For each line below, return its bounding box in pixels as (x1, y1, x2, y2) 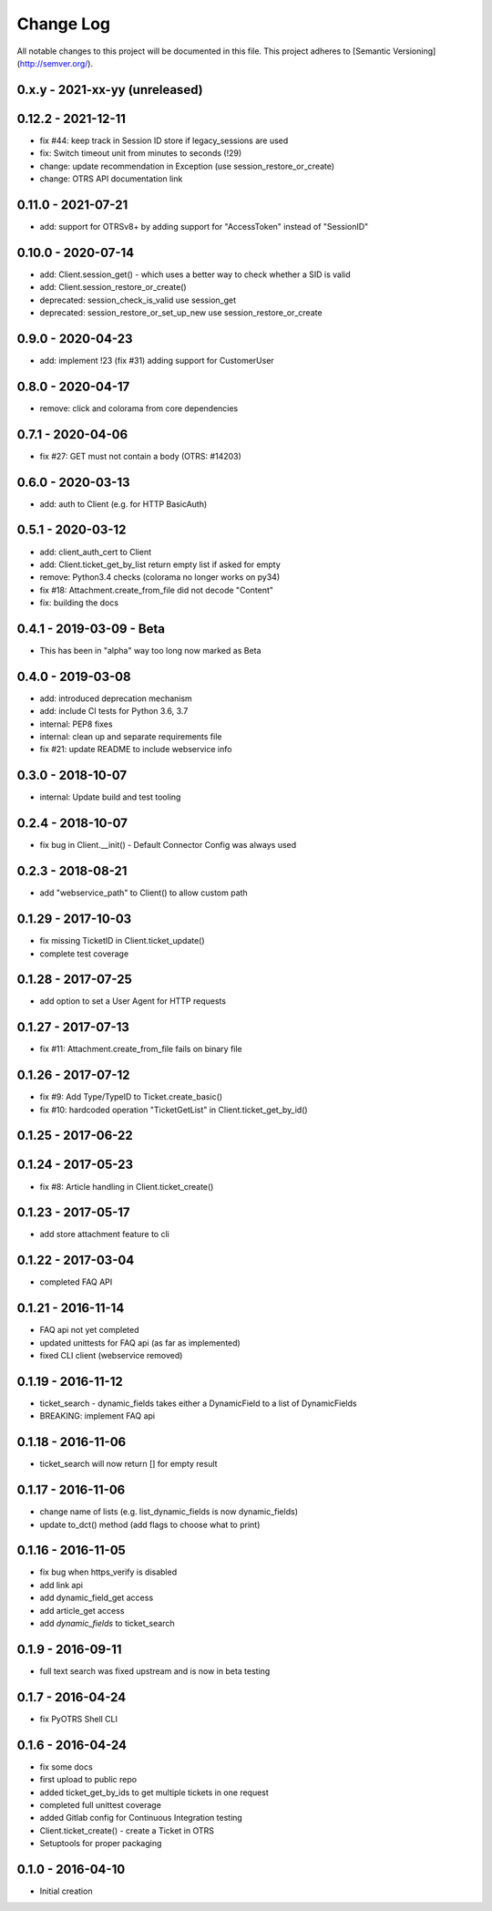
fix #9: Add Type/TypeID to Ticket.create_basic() (39, 1091, 223, 1102)
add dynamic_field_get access (39, 1592, 154, 1604)
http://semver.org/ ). (19, 57, 94, 68)
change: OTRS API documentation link (39, 173, 183, 184)
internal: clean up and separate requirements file (39, 731, 222, 742)
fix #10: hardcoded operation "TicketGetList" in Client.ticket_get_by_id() (39, 1104, 309, 1115)
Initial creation (39, 1885, 93, 1896)
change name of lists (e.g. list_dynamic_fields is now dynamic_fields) (39, 1506, 298, 1517)
